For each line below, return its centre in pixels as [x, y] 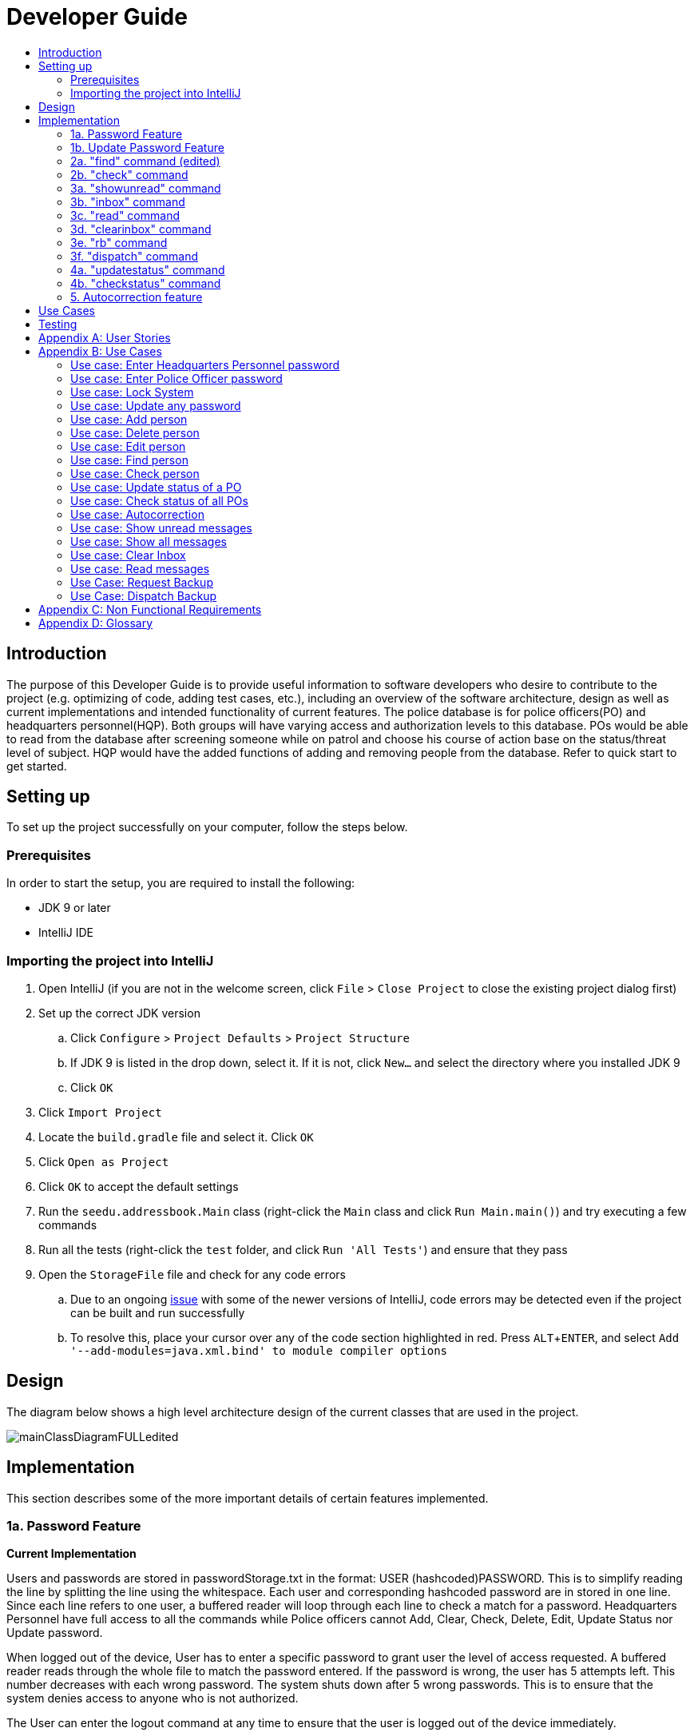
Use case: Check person [135, 473]
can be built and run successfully [158, 1312]
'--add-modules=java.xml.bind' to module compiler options [259, 1350]
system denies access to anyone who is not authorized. [153, 1698]
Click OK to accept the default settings [139, 1186]
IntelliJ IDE [66, 933]
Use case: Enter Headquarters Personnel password [205, 364]
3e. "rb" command [119, 242]
